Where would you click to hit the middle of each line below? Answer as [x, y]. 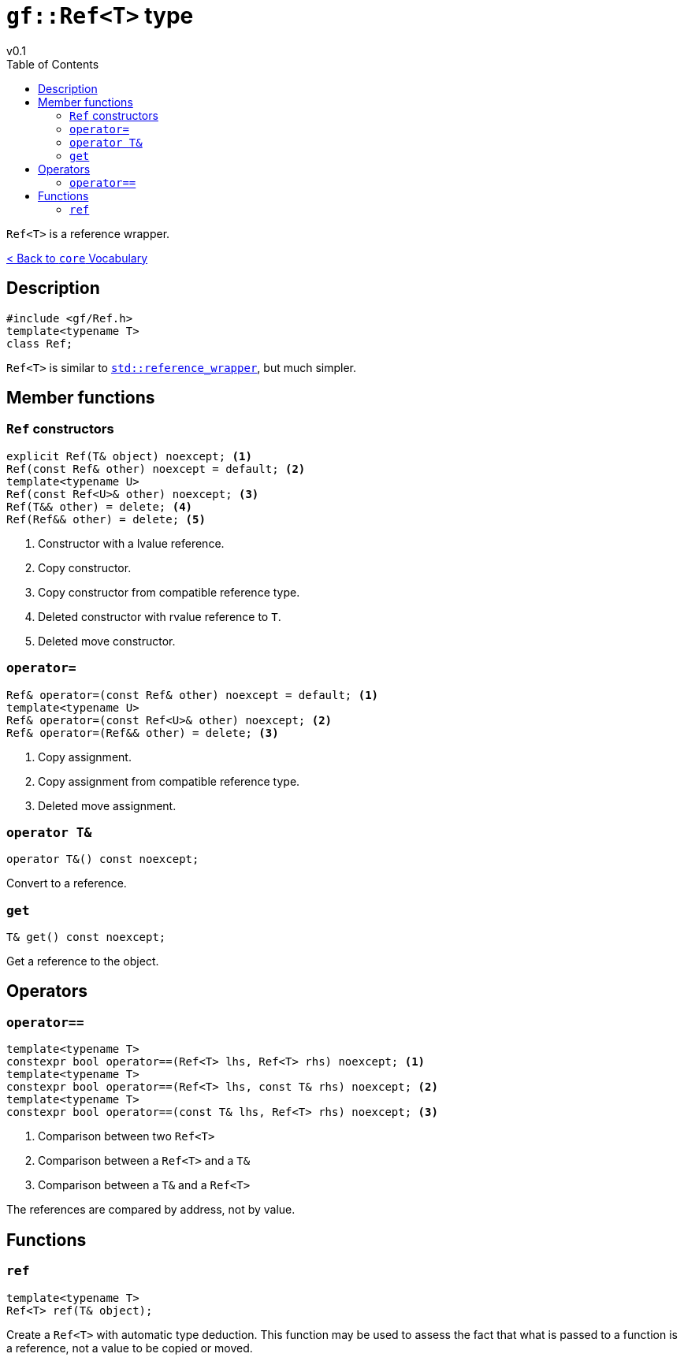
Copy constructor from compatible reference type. [169, 592]
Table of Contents [53, 64]
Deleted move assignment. [107, 805]
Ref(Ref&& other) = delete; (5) [106, 519]
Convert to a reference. [67, 883]
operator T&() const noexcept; [103, 859]
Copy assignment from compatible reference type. [169, 781]
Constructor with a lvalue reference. [131, 543]
